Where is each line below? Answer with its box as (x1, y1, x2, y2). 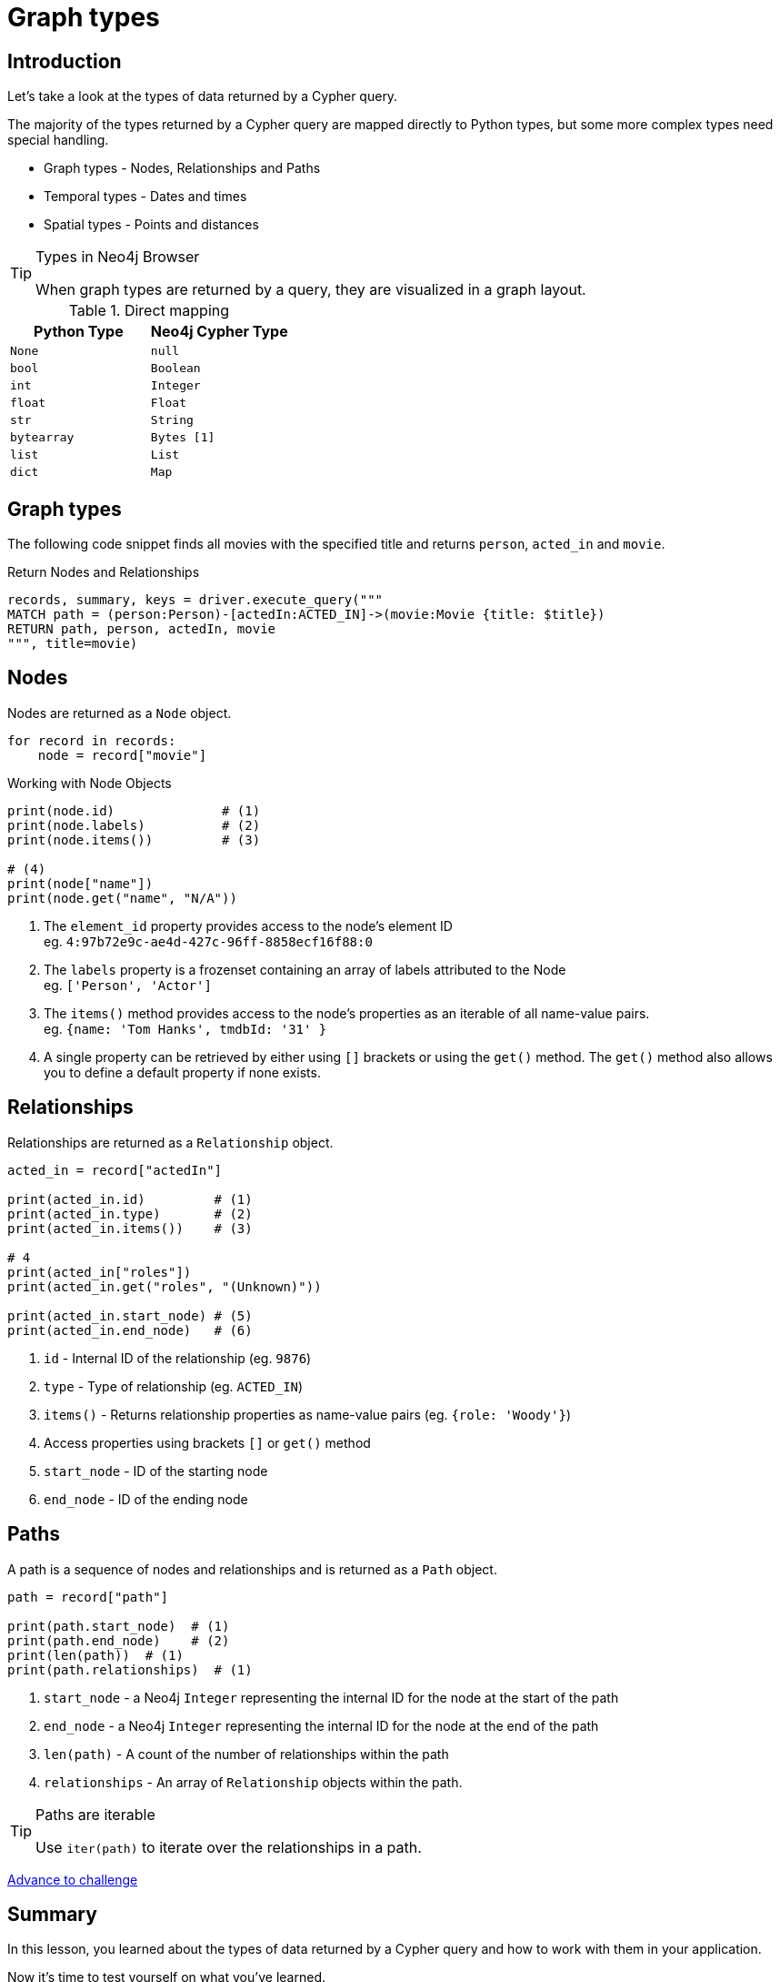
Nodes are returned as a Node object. (7, 704, 232, 721)
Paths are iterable (35, 1805, 155, 1824)
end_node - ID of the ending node (44, 1491, 248, 1507)
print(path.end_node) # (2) (7, 1633, 230, 1648)
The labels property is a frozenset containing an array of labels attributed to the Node (44, 961, 566, 977)
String (150, 413, 194, 428)
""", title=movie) (7, 636, 138, 652)
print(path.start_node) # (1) (7, 1618, 230, 1633)
